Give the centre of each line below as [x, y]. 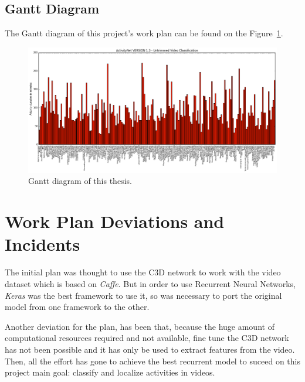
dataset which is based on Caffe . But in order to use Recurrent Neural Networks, [150, 283]
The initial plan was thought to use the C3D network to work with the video [143, 272]
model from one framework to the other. [77, 307]
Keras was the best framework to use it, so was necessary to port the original [143, 295]
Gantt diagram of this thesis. [80, 181]
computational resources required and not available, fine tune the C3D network [147, 338]
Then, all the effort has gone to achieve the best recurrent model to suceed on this [153, 361]
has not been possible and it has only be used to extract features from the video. [150, 349]
